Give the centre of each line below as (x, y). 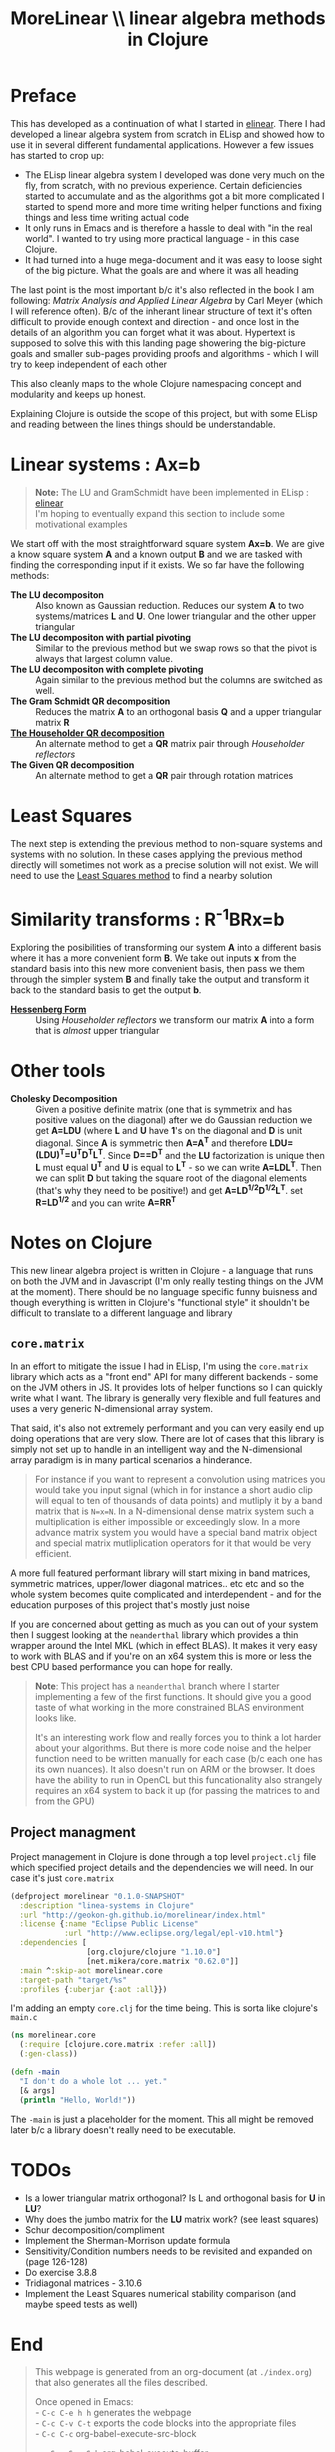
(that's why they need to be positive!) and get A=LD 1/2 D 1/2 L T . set (169, 1189)
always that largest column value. (104, 658)
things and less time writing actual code (107, 217)
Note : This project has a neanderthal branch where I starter (157, 1686)
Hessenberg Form (48, 1009)
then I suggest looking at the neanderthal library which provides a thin (154, 1635)
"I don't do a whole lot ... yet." (93, 2081)
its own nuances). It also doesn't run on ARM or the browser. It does (175, 1769)
